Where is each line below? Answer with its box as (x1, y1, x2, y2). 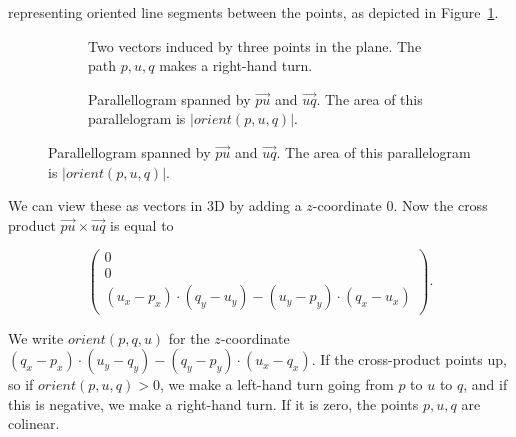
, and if (463, 374, 508, 395)
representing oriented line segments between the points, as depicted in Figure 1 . (8, 2, 499, 22)
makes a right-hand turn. (159, 55, 313, 76)
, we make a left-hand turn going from (159, 374, 394, 395)
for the (168, 327, 210, 348)
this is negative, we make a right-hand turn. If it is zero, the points (8, 393, 419, 414)
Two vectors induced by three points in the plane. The (88, 35, 422, 56)
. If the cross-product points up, (311, 349, 507, 370)
